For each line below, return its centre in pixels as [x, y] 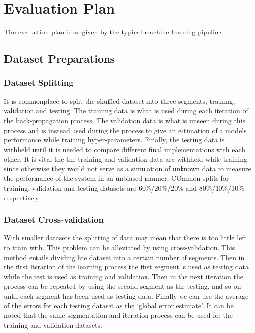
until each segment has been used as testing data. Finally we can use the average [126, 296]
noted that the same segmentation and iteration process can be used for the [119, 315]
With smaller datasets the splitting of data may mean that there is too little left [126, 238]
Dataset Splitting [39, 83]
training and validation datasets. [53, 324]
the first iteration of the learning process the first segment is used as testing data [126, 267]
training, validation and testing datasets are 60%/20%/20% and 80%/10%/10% [124, 188]
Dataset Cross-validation [54, 219]
